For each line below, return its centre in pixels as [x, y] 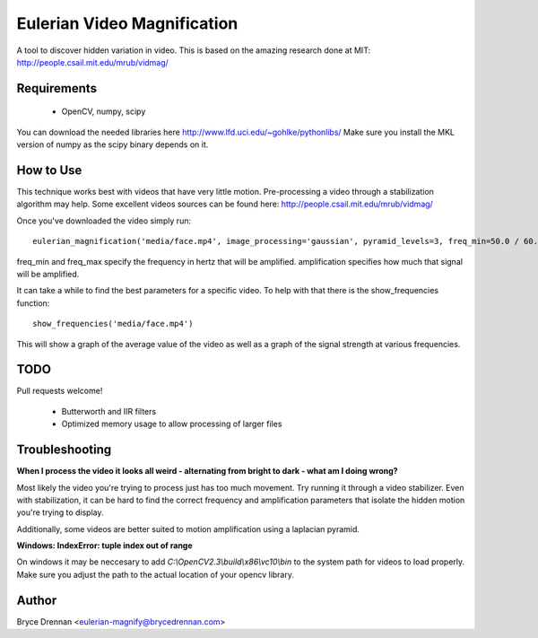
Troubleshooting [64, 450]
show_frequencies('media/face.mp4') [113, 324]
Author [37, 600]
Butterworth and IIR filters [109, 411]
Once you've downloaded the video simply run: [104, 221]
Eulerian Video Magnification [127, 23]
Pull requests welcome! [60, 391]
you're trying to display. [60, 512]
